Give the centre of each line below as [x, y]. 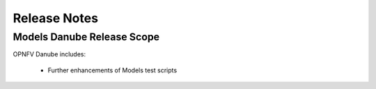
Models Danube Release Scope [86, 37]
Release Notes [56, 18]
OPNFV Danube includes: [49, 54]
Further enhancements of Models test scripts [112, 70]
